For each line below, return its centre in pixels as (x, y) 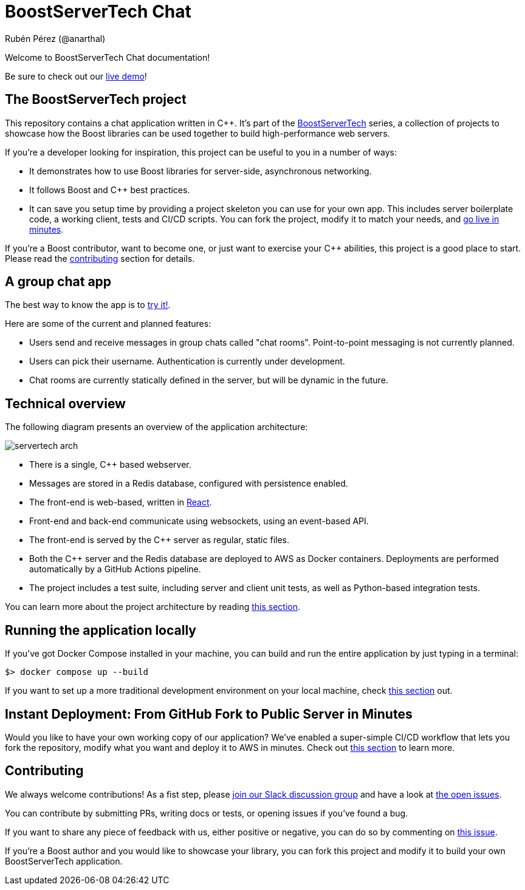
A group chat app (58, 282)
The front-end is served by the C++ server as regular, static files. (159, 540)
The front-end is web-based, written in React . (121, 502)
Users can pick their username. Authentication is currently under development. (187, 361)
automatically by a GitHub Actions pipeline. (115, 569)
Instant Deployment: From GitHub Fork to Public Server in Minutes (209, 714)
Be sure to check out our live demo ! (76, 76)
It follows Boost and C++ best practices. (110, 190)
